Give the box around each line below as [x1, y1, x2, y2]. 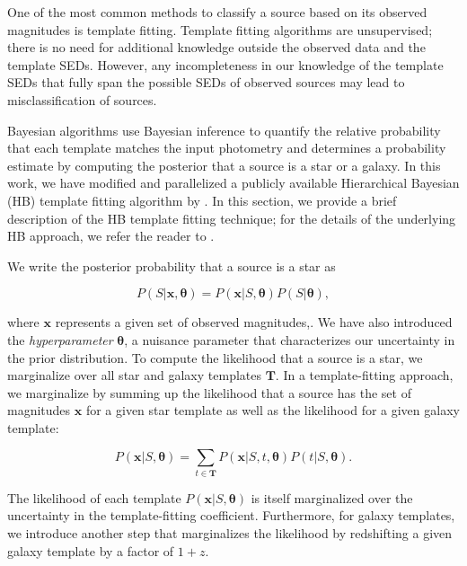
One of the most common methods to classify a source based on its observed [7, 3, 427, 21]
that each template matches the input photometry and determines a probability [7, 138, 446, 157]
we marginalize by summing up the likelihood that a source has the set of [7, 383, 411, 402]
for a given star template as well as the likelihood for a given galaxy [85, 401, 460, 420]
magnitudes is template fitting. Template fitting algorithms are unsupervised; [7, 20, 433, 39]
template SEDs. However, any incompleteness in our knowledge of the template [7, 55, 444, 74]
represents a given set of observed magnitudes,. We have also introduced [55, 313, 453, 332]
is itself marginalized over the [251, 488, 413, 507]
